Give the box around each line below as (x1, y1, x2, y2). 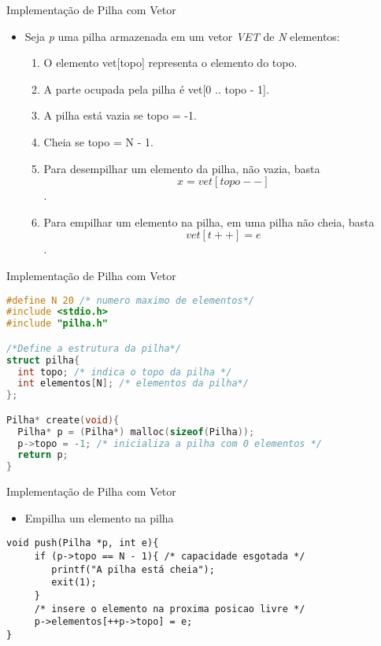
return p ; (17, 449, 68, 461)
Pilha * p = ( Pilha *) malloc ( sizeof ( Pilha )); (17, 426, 255, 437)
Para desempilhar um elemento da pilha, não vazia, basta (43, 160, 320, 176)
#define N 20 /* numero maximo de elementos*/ (6, 294, 254, 306)
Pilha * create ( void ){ (6, 414, 120, 426)
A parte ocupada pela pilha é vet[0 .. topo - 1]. (43, 80, 269, 97)
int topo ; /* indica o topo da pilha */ (17, 366, 232, 378)
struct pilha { (6, 354, 80, 366)
